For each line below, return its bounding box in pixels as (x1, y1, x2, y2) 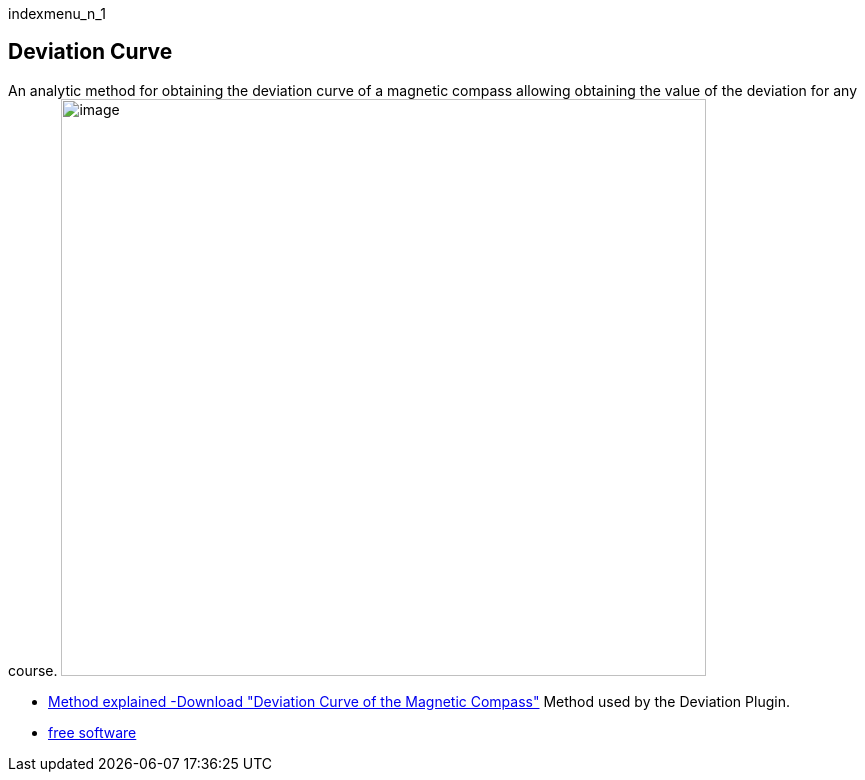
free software (48, 723, 137, 741)
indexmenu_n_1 (8, 5, 106, 22)
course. (8, 661, 58, 679)
